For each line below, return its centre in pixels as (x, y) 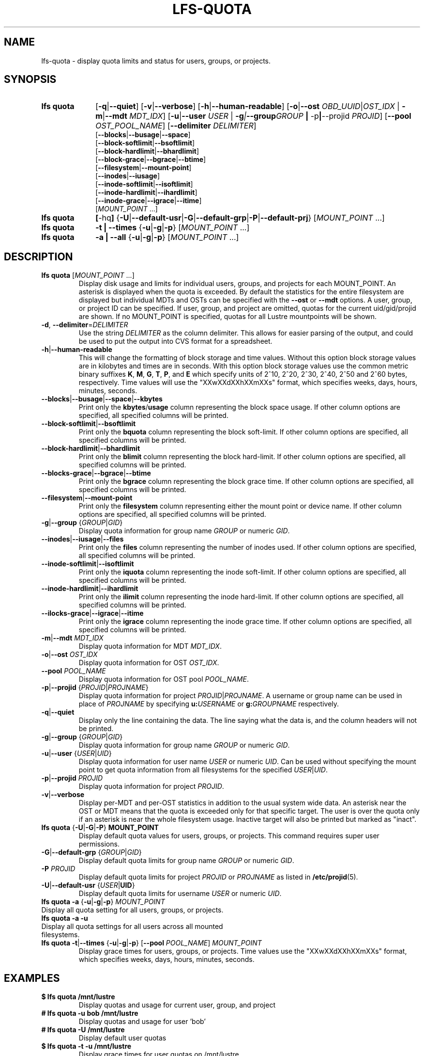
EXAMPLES (32, 978)
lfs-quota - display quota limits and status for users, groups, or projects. (156, 61)
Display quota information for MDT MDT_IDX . (150, 646)
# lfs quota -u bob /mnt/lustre (90, 1013)
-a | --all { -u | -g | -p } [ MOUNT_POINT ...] (167, 237)
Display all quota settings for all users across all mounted (132, 927)
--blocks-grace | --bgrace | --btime (96, 473)
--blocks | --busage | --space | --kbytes (102, 399)
